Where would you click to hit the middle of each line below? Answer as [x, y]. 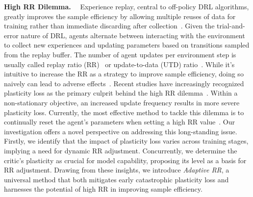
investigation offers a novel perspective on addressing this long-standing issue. [121, 131]
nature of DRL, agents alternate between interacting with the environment [133, 35]
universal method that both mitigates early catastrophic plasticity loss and [116, 179]
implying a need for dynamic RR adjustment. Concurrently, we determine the [121, 150]
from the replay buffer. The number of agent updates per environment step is [120, 54]
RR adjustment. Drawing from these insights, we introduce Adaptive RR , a [117, 170]
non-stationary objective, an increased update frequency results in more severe [122, 102]
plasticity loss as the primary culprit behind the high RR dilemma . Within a [121, 93]
